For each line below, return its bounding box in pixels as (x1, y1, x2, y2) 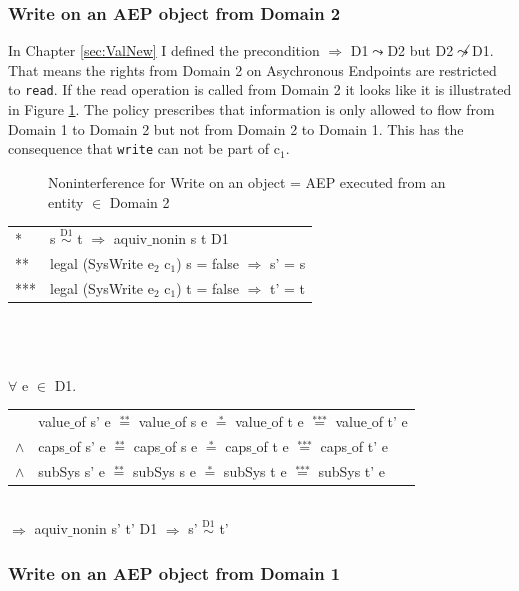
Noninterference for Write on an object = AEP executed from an (48, 171, 446, 192)
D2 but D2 (387, 40, 454, 61)
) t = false (176, 277, 239, 298)
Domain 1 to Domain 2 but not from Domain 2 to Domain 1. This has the (8, 118, 464, 139)
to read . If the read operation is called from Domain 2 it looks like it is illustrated (8, 79, 512, 100)
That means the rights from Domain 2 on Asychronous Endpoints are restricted (8, 59, 497, 80)
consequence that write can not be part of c (8, 138, 280, 159)
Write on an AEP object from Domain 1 (8, 561, 341, 586)
